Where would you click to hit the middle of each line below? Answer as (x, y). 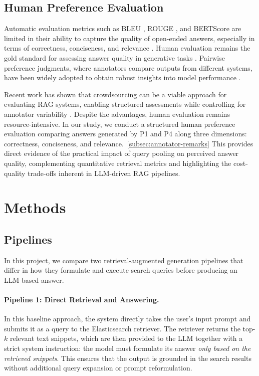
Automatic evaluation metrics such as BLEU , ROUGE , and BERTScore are (123, 28)
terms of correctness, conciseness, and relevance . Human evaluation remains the (127, 48)
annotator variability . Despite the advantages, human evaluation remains (117, 114)
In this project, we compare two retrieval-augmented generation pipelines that (124, 260)
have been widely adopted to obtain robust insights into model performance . (122, 77)
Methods (35, 207)
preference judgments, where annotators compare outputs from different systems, (128, 67)
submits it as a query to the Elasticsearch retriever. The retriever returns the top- (130, 328)
